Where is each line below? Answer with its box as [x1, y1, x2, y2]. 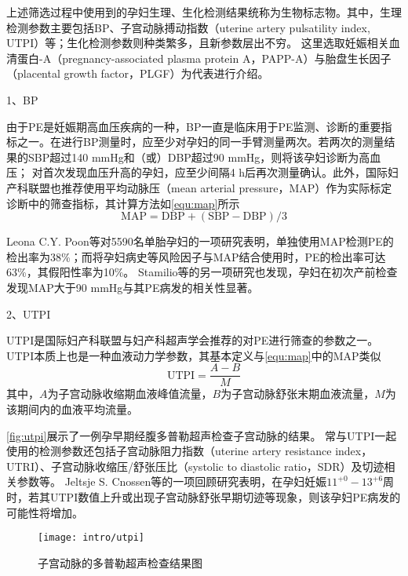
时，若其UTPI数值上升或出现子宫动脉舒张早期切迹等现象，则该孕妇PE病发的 [6, 488, 401, 505]
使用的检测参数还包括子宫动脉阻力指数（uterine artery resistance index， [6, 443, 373, 459]
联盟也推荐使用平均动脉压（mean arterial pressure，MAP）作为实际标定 [27, 179, 392, 195]
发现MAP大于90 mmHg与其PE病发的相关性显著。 [6, 279, 259, 295]
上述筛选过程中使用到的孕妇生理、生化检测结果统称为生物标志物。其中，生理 [6, 4, 402, 20]
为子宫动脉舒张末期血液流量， [220, 385, 375, 402]
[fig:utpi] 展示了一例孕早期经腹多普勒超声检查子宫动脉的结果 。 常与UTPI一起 [6, 427, 397, 443]
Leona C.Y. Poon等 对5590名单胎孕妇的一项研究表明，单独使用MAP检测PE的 [6, 233, 394, 250]
